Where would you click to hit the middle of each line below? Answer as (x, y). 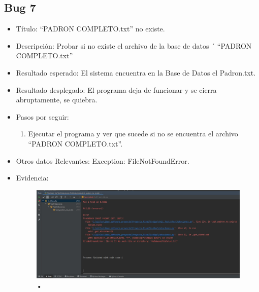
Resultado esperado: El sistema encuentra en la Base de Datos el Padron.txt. (136, 72)
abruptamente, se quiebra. (57, 100)
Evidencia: (32, 178)
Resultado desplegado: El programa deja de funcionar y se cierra (116, 89)
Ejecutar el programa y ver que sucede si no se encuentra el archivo (133, 134)
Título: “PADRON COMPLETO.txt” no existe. (90, 29)
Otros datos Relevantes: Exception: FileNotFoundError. (103, 160)
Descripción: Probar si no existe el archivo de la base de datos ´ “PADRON (134, 45)
